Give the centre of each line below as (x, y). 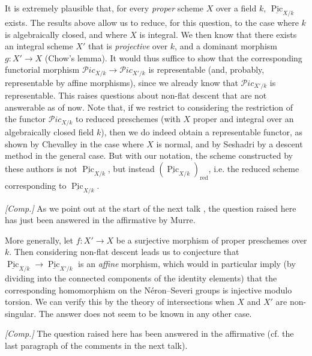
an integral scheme (39, 46)
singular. (21, 313)
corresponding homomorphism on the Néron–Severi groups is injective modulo (148, 290)
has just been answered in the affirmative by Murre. (100, 220)
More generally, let (39, 240)
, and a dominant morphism (226, 46)
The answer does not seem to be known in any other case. (145, 313)
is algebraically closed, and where (66, 34)
